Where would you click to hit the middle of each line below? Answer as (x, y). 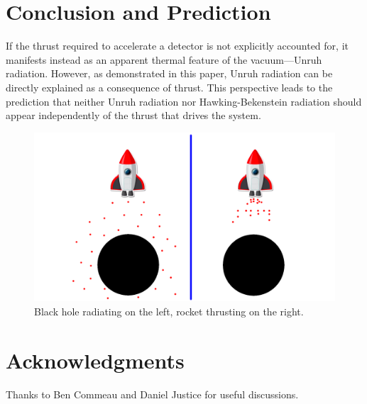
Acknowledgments (95, 360)
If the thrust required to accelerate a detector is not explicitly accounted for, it (177, 46)
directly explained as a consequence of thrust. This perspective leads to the (169, 87)
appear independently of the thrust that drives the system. (133, 115)
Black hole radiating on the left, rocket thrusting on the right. (169, 311)
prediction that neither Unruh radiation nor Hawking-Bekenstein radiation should (184, 101)
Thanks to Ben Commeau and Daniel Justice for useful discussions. (152, 394)
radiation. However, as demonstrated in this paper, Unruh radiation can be (169, 73)
